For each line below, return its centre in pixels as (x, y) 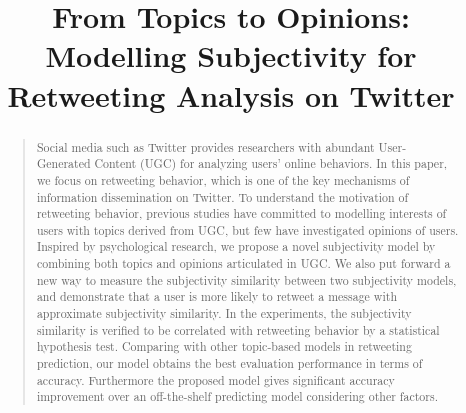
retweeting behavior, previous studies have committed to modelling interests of (241, 213)
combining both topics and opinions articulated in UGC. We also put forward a (243, 263)
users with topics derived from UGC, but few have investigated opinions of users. (247, 229)
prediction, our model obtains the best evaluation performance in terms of (229, 363)
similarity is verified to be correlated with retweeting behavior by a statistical (238, 329)
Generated (63, 163)
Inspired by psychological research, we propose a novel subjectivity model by (236, 246)
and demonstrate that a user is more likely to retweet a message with (216, 296)
